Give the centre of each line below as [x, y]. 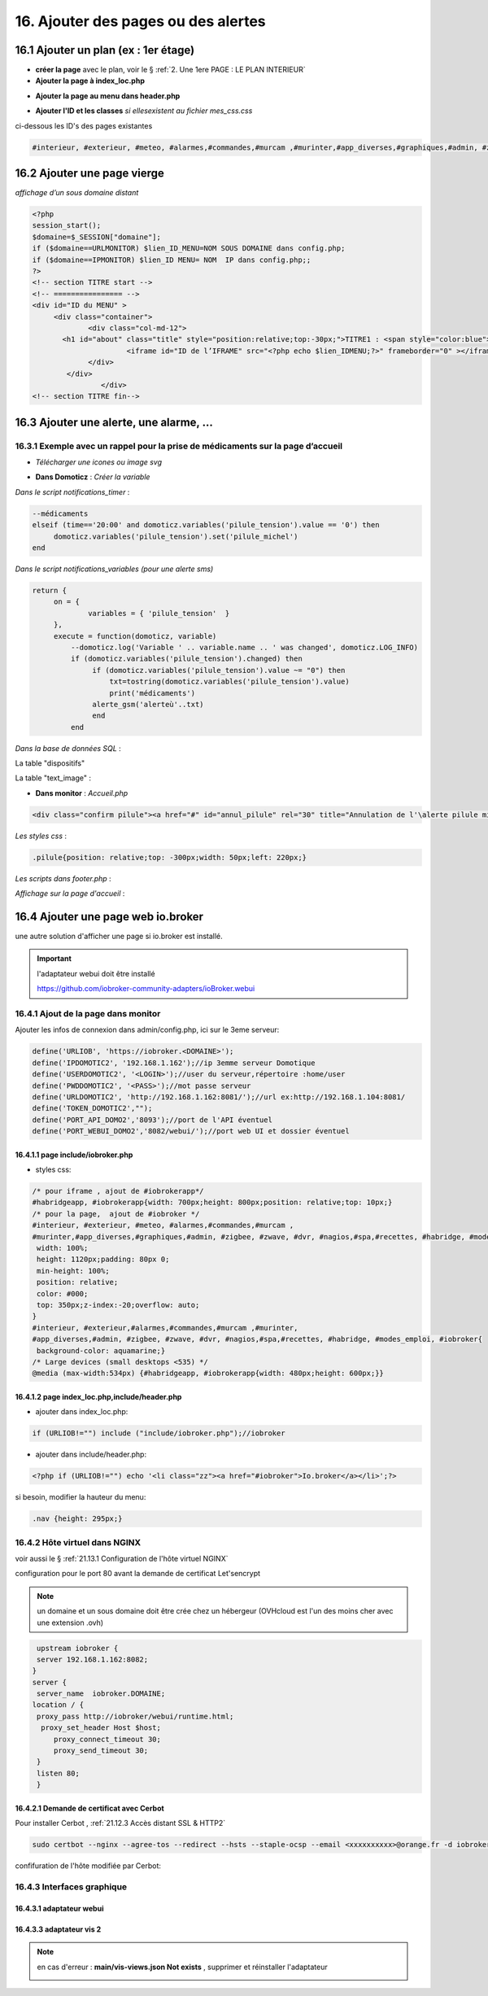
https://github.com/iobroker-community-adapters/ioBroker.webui [146, 989]
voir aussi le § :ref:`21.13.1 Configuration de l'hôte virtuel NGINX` [122, 1558]
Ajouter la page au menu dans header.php [108, 96]
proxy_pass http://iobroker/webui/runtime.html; [135, 1716]
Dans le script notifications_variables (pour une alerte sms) [114, 569]
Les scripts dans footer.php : [63, 878]
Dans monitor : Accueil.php [82, 793]
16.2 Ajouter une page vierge [89, 174]
